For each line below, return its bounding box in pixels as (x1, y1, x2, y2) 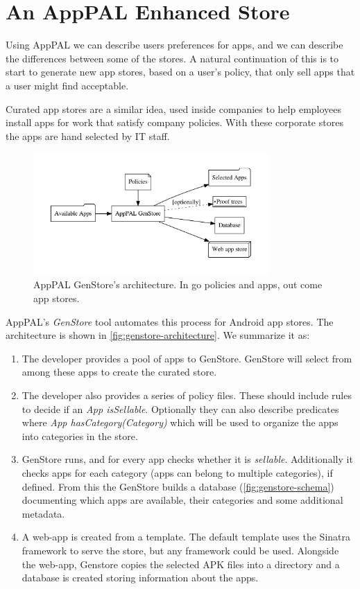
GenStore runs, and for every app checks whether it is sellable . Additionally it (22, 452, 353, 466)
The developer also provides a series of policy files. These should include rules (22, 387, 352, 402)
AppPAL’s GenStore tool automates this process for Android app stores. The (6, 314, 334, 328)
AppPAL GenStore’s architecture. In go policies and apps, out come (33, 277, 323, 292)
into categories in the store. (22, 428, 138, 443)
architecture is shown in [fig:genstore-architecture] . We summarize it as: (6, 328, 310, 342)
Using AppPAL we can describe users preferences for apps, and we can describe (6, 37, 343, 52)
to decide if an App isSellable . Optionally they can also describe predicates (22, 401, 339, 416)
